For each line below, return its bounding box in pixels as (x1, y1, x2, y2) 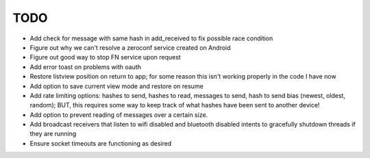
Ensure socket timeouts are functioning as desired (29, 139, 172, 147)
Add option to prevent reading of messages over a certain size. (29, 110, 208, 119)
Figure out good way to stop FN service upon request (29, 53, 181, 62)
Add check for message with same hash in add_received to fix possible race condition (29, 34, 273, 42)
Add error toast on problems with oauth (29, 62, 142, 71)
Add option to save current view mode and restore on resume (29, 82, 203, 90)
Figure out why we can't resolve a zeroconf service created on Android (29, 43, 231, 51)
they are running (29, 130, 77, 138)
